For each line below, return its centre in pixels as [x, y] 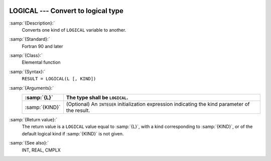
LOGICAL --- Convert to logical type [66, 11]
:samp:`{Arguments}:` [32, 88]
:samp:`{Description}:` [32, 23]
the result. [78, 110]
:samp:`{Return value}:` [33, 120]
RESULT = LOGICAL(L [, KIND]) [59, 79]
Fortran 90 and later [42, 46]
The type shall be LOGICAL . [97, 98]
